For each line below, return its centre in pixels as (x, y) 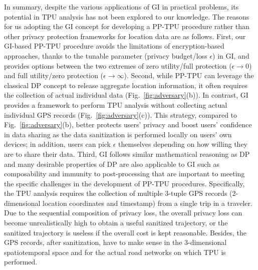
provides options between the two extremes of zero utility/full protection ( (118, 65)
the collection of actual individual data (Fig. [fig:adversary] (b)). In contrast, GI (126, 95)
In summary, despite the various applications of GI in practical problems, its (121, 7)
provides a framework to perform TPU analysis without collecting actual (116, 104)
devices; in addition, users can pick (57, 144)
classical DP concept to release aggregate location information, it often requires (126, 85)
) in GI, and (231, 55)
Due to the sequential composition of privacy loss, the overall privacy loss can (123, 213)
